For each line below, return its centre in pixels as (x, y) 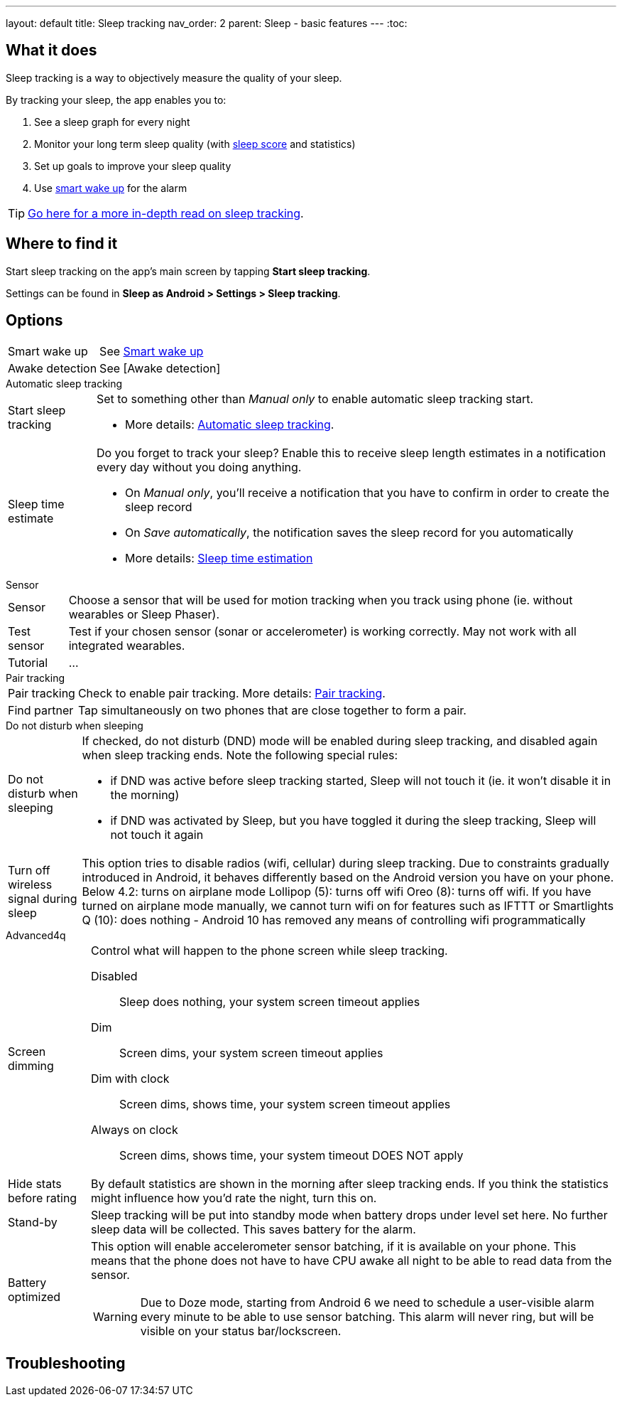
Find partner (41, 710)
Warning (115, 1316)
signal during (43, 898)
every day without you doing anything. (199, 467)
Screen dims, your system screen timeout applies (251, 1053)
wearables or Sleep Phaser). (144, 614)
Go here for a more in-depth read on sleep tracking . (166, 213)
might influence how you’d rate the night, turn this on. (234, 1198)
